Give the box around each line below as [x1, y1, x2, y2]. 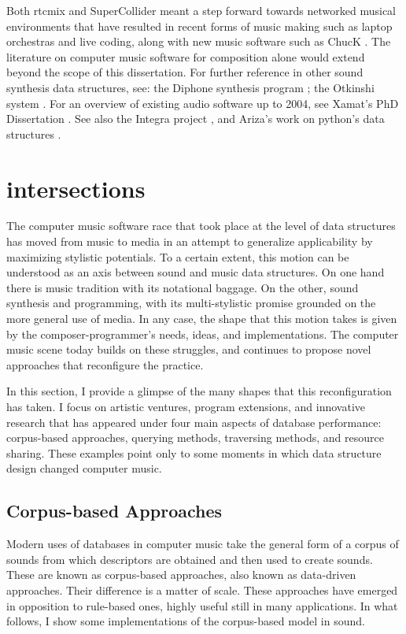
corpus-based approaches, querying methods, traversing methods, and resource [6, 429, 384, 446]
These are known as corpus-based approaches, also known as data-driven [6, 566, 356, 583]
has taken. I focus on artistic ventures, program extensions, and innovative [6, 399, 366, 414]
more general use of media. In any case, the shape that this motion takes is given [6, 310, 397, 327]
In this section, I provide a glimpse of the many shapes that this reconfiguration [6, 383, 392, 399]
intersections [6, 172, 146, 204]
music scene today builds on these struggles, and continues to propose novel [6, 341, 371, 358]
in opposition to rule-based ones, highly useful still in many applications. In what [6, 597, 398, 614]
